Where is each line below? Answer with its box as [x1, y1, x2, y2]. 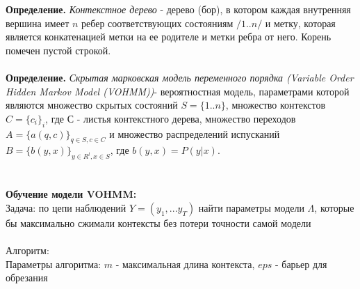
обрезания [6, 270, 48, 285]
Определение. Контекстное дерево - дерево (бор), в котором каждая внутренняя [6, 2, 351, 16]
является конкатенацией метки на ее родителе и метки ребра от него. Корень [6, 29, 332, 44]
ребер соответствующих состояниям [81, 15, 234, 30]
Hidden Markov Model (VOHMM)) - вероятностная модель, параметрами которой [6, 84, 350, 98]
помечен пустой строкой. [6, 42, 111, 57]
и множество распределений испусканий [109, 126, 280, 141]
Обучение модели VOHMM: [6, 187, 137, 201]
